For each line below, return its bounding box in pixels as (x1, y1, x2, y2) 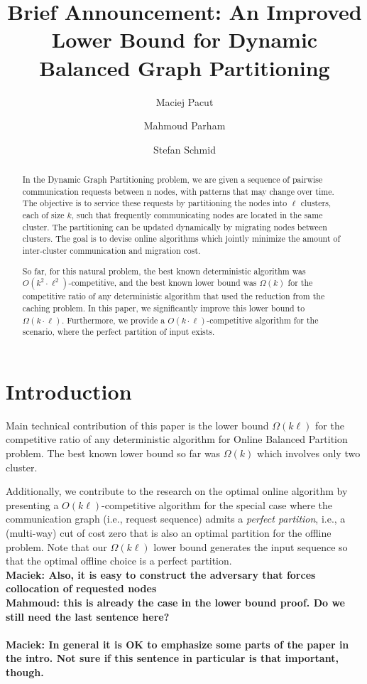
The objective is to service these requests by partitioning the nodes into (22, 197, 287, 209)
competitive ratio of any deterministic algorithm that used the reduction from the (22, 290, 325, 302)
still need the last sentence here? (6, 609, 170, 624)
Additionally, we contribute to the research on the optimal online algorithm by (6, 483, 348, 498)
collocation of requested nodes (6, 581, 157, 596)
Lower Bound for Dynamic (51, 25, 318, 54)
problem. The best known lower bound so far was (6, 446, 221, 460)
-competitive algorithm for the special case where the (102, 497, 333, 512)
